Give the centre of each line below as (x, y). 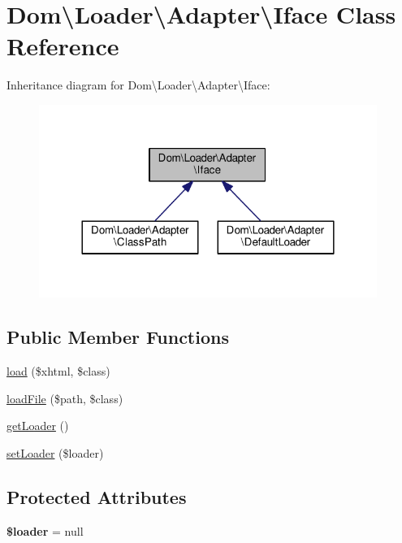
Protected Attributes (97, 496)
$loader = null (45, 530)
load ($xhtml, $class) (58, 371)
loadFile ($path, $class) (65, 398)
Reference (63, 46)
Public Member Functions (118, 337)
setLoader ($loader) (55, 452)
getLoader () (38, 426)
